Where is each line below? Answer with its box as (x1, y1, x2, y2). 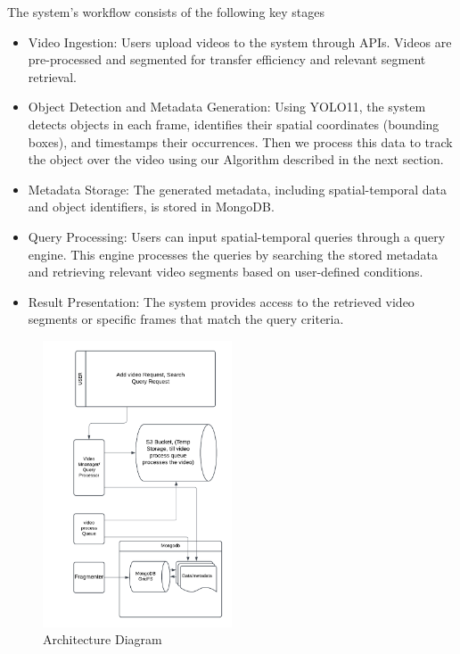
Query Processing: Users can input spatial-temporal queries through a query (28, 227, 446, 245)
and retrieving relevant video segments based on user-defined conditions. (28, 262, 423, 281)
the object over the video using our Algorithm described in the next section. (28, 150, 444, 169)
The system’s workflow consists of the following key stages (7, 3, 325, 21)
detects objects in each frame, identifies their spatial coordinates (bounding (28, 114, 439, 133)
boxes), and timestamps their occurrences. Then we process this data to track (28, 132, 453, 151)
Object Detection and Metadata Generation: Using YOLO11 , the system (28, 97, 426, 116)
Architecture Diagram (43, 630, 162, 649)
